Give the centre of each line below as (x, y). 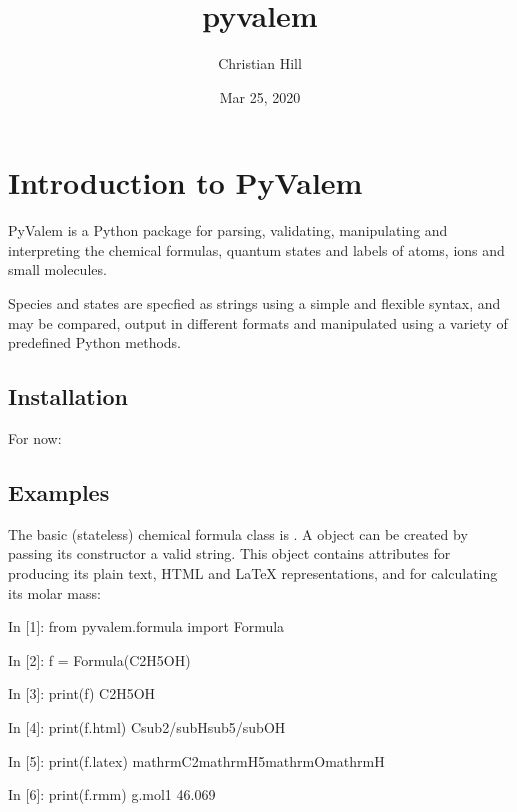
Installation (68, 396)
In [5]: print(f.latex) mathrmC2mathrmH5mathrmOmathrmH (196, 760)
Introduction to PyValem (185, 182)
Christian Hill (260, 63)
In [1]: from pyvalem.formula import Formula (146, 626)
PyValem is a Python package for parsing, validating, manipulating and (228, 230)
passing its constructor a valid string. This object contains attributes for (229, 553)
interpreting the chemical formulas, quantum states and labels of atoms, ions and (256, 249)
